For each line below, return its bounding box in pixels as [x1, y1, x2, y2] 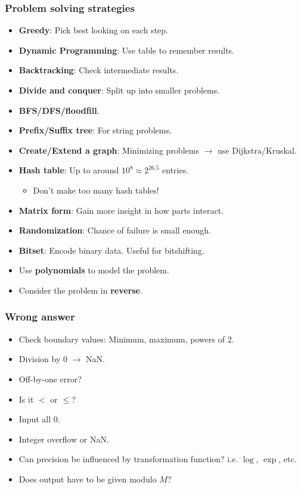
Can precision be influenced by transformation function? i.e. [18, 453, 238, 465]
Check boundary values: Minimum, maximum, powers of [18, 332, 225, 345]
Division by [18, 353, 61, 365]
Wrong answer [5, 309, 75, 324]
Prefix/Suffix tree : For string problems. [18, 124, 172, 136]
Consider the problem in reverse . [18, 284, 142, 296]
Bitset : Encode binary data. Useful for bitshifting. [18, 244, 204, 256]
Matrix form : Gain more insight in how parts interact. [18, 204, 224, 216]
